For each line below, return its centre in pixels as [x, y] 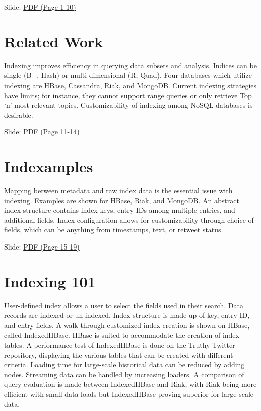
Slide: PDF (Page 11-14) [42, 132]
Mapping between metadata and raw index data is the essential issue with [118, 190]
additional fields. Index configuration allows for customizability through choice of [129, 220]
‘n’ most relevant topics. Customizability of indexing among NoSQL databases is [128, 105]
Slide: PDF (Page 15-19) [42, 246]
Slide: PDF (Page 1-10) [40, 7]
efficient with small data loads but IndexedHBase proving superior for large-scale [129, 394]
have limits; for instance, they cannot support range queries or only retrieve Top [128, 95]
